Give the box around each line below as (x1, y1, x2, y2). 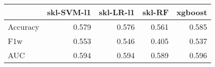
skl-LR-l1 (98, 6, 135, 18)
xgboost (176, 6, 207, 18)
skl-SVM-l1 (47, 6, 91, 18)
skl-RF (142, 6, 169, 18)
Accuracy (8, 21, 39, 32)
